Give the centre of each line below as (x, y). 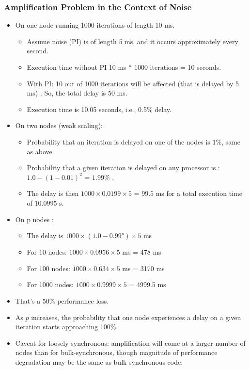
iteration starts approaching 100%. (67, 327)
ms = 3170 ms (143, 268)
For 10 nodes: (47, 252)
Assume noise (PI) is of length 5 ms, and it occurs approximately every (133, 41)
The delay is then (53, 193)
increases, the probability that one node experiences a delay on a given (136, 317)
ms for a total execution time (199, 193)
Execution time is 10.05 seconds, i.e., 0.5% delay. (99, 109)
